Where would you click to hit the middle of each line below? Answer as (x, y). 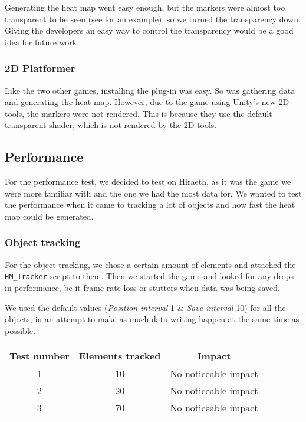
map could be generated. (49, 216)
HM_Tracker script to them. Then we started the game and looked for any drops (149, 276)
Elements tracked (120, 356)
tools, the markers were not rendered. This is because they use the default (139, 113)
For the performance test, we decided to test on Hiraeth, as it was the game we (148, 181)
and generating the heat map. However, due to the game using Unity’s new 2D (147, 102)
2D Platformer (40, 68)
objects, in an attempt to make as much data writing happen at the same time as (152, 319)
